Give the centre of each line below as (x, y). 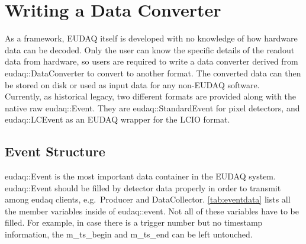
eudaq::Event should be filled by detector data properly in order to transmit (143, 187)
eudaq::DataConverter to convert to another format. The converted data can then (153, 73)
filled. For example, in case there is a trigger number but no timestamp (134, 222)
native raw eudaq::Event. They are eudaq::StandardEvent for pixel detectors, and (152, 107)
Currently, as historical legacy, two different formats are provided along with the (151, 96)
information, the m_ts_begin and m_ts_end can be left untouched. (129, 234)
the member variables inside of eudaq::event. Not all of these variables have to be (152, 211)
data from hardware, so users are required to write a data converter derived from (152, 61)
